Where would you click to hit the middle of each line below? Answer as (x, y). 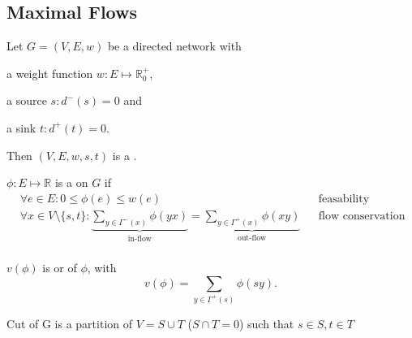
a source (27, 100)
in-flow (139, 238)
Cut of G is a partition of (70, 323)
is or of (60, 268)
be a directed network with (174, 46)
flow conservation (362, 216)
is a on (71, 182)
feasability (344, 199)
